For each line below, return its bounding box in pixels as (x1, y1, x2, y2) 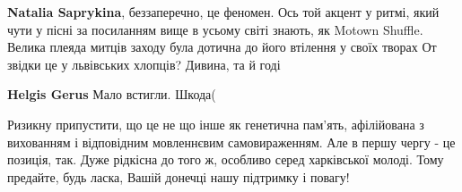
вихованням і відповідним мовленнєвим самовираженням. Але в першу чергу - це (7, 132, 456, 151)
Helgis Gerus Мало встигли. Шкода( (7, 85, 216, 104)
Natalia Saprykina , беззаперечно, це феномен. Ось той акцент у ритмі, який (7, 3, 440, 21)
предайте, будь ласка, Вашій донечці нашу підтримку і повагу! (7, 167, 350, 186)
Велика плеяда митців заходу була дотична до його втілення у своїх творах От (7, 38, 437, 56)
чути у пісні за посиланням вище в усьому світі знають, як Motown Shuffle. (7, 20, 423, 38)
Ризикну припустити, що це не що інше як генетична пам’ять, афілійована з (7, 114, 424, 133)
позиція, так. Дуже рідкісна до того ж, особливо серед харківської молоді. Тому (7, 150, 444, 169)
